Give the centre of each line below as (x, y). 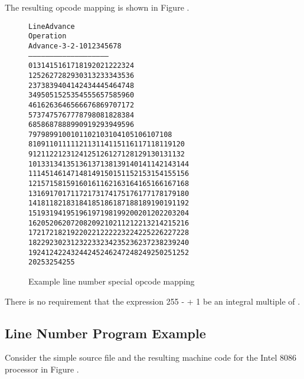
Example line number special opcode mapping (112, 281)
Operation (48, 36)
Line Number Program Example (105, 333)
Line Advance (52, 26)
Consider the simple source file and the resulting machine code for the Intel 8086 (151, 357)
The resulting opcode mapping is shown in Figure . (97, 7)
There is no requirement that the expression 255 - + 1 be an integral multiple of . (153, 301)
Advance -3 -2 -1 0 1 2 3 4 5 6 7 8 (75, 46)
